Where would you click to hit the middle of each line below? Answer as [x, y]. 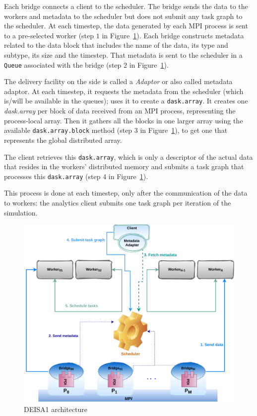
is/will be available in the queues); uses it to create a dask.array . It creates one [126, 101]
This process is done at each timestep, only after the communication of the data [126, 193]
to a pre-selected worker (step [49, 35]
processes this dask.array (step [52, 176]
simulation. [21, 212]
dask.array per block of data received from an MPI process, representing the [120, 111]
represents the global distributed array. [63, 140]
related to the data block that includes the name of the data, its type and [116, 45]
